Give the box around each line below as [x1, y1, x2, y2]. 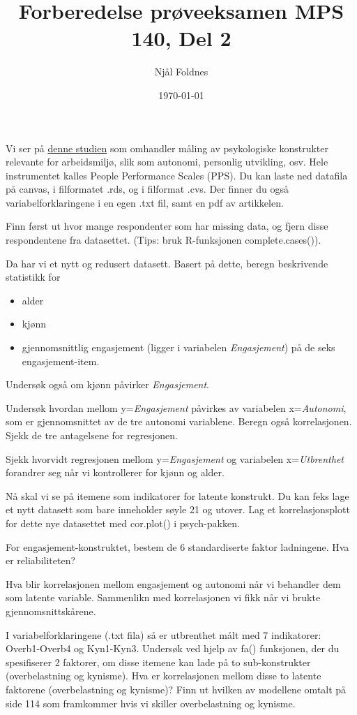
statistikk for [6, 270, 61, 284]
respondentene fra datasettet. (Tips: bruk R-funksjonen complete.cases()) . [6, 233, 321, 247]
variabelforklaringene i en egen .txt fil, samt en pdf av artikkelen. [6, 195, 284, 209]
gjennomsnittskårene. [6, 603, 96, 618]
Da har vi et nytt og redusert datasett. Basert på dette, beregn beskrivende [6, 256, 328, 270]
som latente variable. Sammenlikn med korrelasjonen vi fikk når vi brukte [6, 590, 321, 605]
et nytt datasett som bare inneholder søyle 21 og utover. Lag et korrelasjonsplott [6, 502, 350, 517]
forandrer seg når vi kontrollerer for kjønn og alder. [6, 465, 225, 480]
